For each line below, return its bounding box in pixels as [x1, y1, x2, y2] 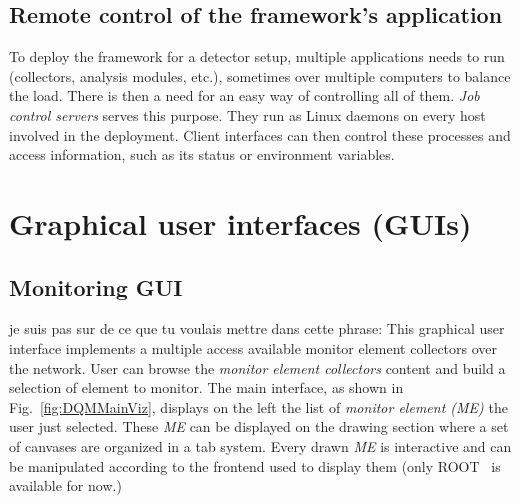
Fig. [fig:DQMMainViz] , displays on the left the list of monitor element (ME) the [9, 396, 508, 417]
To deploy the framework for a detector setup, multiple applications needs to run [9, 46, 505, 67]
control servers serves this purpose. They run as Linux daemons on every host [9, 104, 486, 125]
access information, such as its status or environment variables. [9, 144, 395, 165]
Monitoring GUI [9, 271, 183, 302]
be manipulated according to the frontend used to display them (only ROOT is [9, 455, 501, 476]
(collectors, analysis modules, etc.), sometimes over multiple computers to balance [9, 65, 511, 86]
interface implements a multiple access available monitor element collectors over [9, 337, 498, 358]
